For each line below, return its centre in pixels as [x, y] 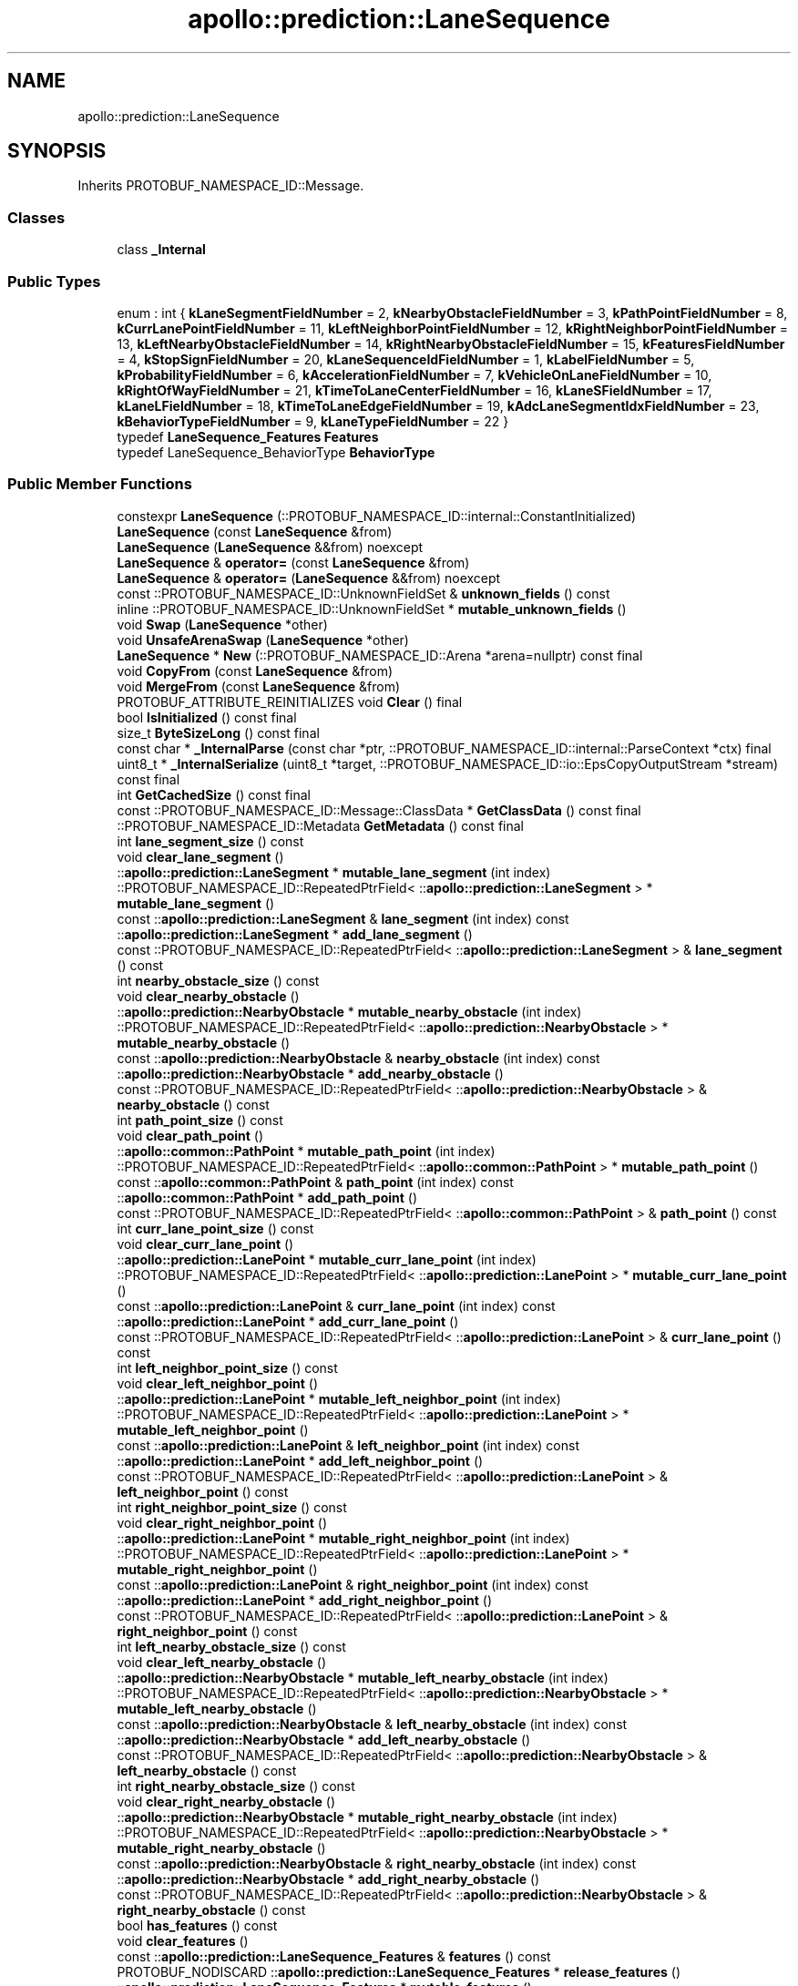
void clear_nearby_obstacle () [208, 996]
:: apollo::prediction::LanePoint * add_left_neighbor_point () [300, 1460]
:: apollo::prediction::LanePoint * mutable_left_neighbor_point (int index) [339, 1398]
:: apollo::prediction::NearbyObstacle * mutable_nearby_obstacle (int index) [349, 1011]
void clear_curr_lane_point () [205, 1244]
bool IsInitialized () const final [207, 717]
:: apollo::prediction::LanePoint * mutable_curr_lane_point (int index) [327, 1259]
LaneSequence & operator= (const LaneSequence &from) [293, 562]
